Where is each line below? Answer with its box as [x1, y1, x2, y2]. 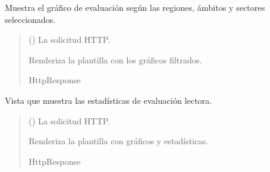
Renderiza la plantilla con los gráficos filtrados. [28, 53, 202, 66]
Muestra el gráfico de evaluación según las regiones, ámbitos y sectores [5, 1, 265, 13]
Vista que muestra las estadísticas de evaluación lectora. [5, 94, 212, 106]
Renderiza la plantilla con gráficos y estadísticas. [28, 135, 209, 147]
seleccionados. [5, 13, 56, 25]
